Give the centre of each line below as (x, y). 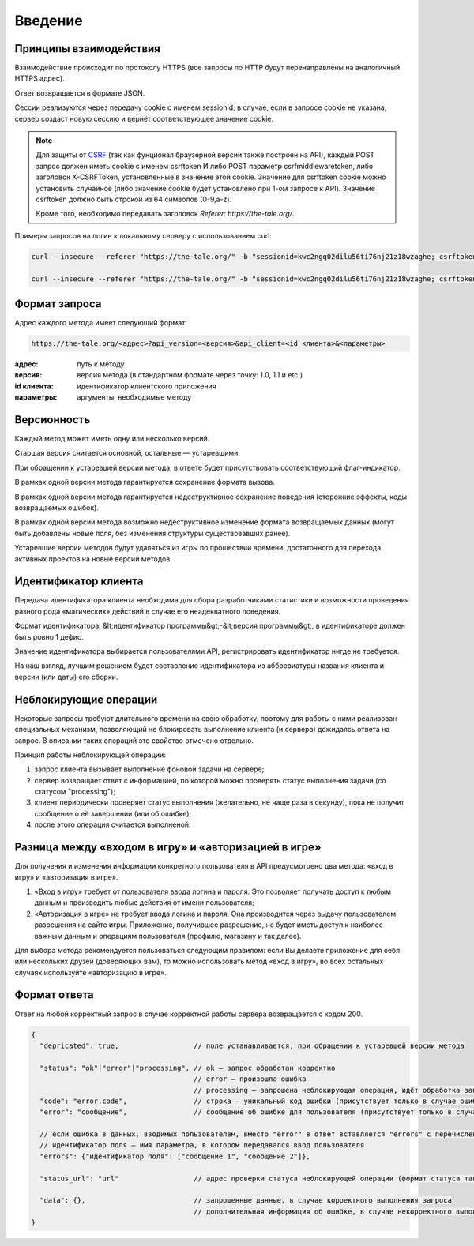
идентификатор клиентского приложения (147, 386)
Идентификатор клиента (79, 582)
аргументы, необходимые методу (134, 397)
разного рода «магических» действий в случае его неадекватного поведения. (148, 611)
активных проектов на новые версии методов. (94, 559)
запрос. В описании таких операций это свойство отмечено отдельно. (134, 740)
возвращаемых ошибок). (56, 508)
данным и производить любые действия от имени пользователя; (144, 903)
